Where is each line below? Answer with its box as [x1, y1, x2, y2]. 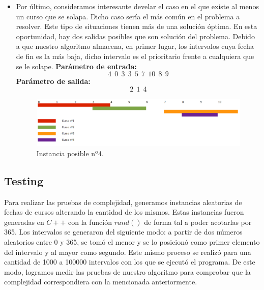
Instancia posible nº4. [36, 148, 104, 158]
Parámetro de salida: [16, 76, 91, 86]
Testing [4, 172, 43, 188]
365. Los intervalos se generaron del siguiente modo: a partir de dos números [4, 226, 243, 237]
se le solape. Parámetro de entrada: [16, 61, 137, 71]
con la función [68, 216, 112, 227]
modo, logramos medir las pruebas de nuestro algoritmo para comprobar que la [4, 266, 251, 277]
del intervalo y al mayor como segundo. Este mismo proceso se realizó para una [4, 246, 251, 257]
